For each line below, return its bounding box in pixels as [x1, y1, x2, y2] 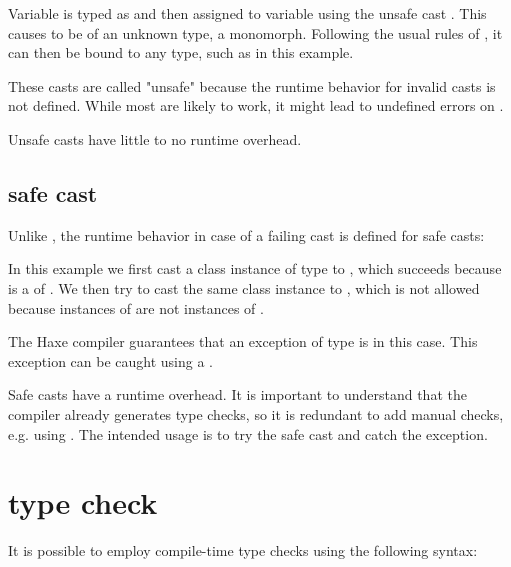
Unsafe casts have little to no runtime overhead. [8, 128, 302, 149]
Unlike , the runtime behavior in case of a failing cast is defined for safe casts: [8, 224, 485, 245]
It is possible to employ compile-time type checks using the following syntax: [8, 540, 478, 561]
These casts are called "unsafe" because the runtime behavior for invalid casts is [8, 75, 496, 96]
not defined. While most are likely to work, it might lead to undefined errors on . [8, 95, 504, 116]
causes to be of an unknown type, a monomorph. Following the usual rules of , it [8, 22, 503, 43]
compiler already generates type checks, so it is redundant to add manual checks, [8, 403, 504, 424]
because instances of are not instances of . [8, 297, 264, 318]
